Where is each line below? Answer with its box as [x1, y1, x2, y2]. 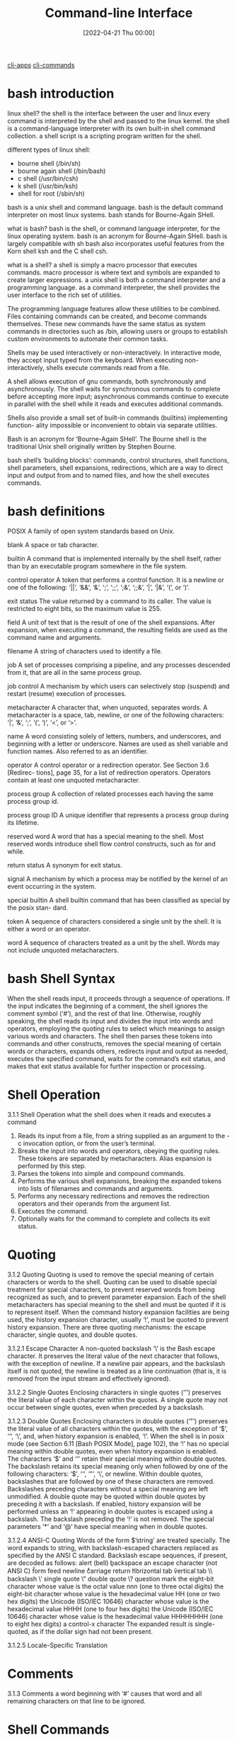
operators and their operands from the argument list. [17, 1199, 171, 1208]
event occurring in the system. [7, 882, 97, 890]
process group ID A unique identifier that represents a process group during [7, 810, 229, 819]
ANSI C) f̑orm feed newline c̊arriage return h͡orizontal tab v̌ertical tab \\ [7, 1566, 213, 1575]
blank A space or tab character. [7, 540, 99, 549]
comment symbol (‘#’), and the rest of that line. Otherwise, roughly [7, 1009, 202, 1018]
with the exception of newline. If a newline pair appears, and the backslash [7, 1359, 226, 1367]
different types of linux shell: [7, 145, 91, 154]
